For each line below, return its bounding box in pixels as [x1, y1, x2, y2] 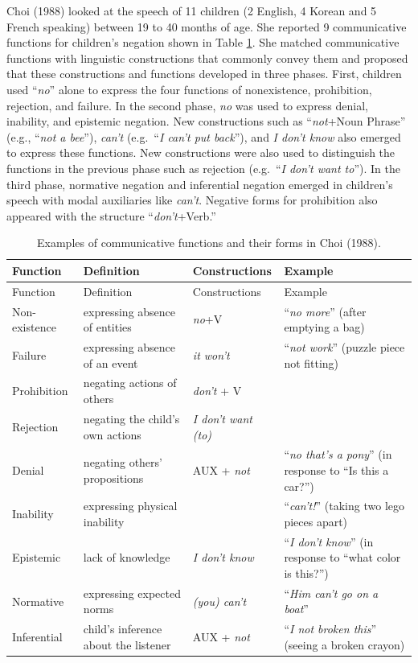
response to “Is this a [284, 461, 389, 478]
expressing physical [83, 497, 178, 514]
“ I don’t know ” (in [284, 533, 374, 550]
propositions [83, 469, 144, 486]
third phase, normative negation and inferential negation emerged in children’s [6, 175, 393, 192]
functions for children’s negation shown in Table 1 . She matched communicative [6, 34, 400, 51]
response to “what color [284, 549, 401, 566]
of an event [83, 354, 138, 371]
